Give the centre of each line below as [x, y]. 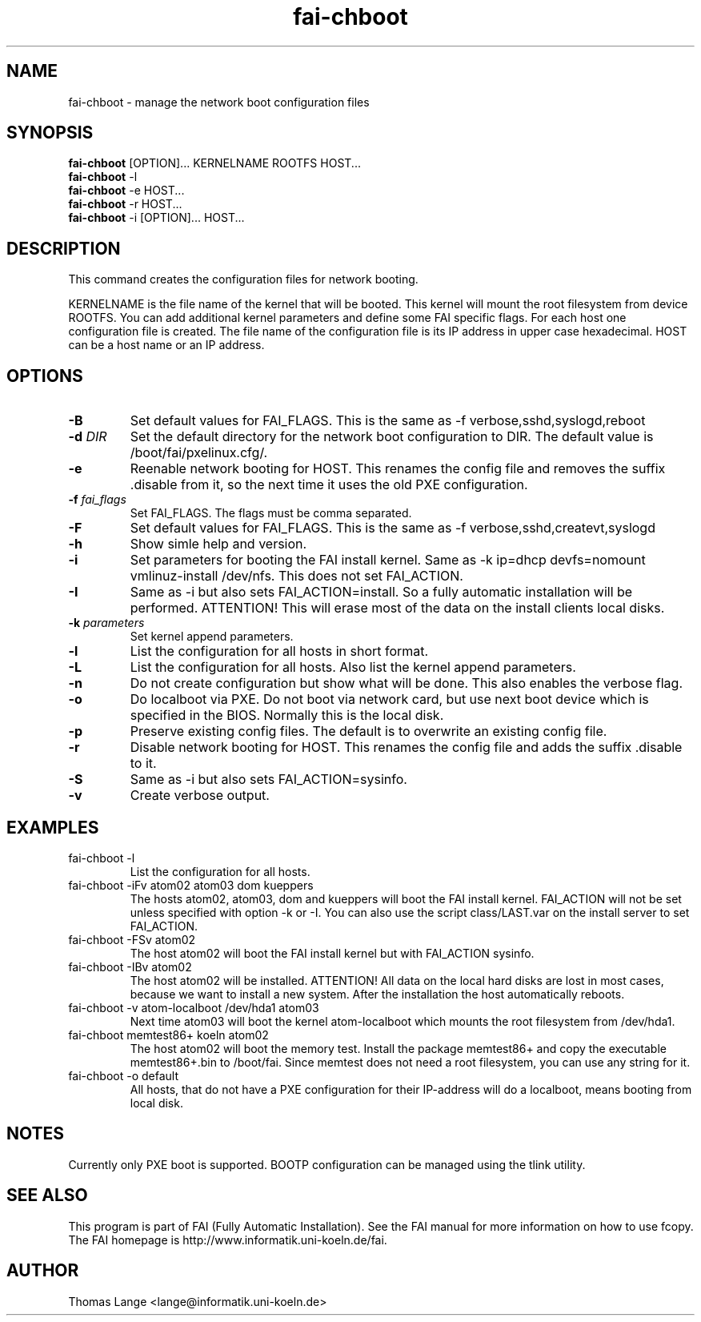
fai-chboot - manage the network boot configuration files [219, 102]
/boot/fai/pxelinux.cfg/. [199, 453]
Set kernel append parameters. [212, 637]
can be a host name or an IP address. [166, 345]
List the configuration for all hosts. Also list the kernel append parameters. [353, 667]
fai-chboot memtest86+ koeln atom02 [168, 1035]
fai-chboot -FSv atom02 [132, 939]
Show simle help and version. [218, 544]
